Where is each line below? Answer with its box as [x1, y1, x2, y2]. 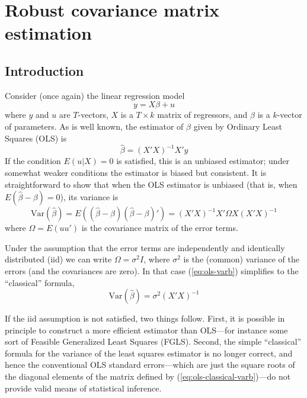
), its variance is [60, 191, 119, 203]
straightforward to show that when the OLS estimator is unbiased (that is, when [5, 178, 298, 190]
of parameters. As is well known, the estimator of [5, 120, 184, 132]
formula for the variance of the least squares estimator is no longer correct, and [5, 346, 293, 359]
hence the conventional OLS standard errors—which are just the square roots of [5, 358, 295, 371]
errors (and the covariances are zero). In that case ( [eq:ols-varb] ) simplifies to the [5, 264, 299, 277]
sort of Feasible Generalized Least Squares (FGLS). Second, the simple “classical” [5, 335, 302, 348]
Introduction [5, 61, 84, 79]
